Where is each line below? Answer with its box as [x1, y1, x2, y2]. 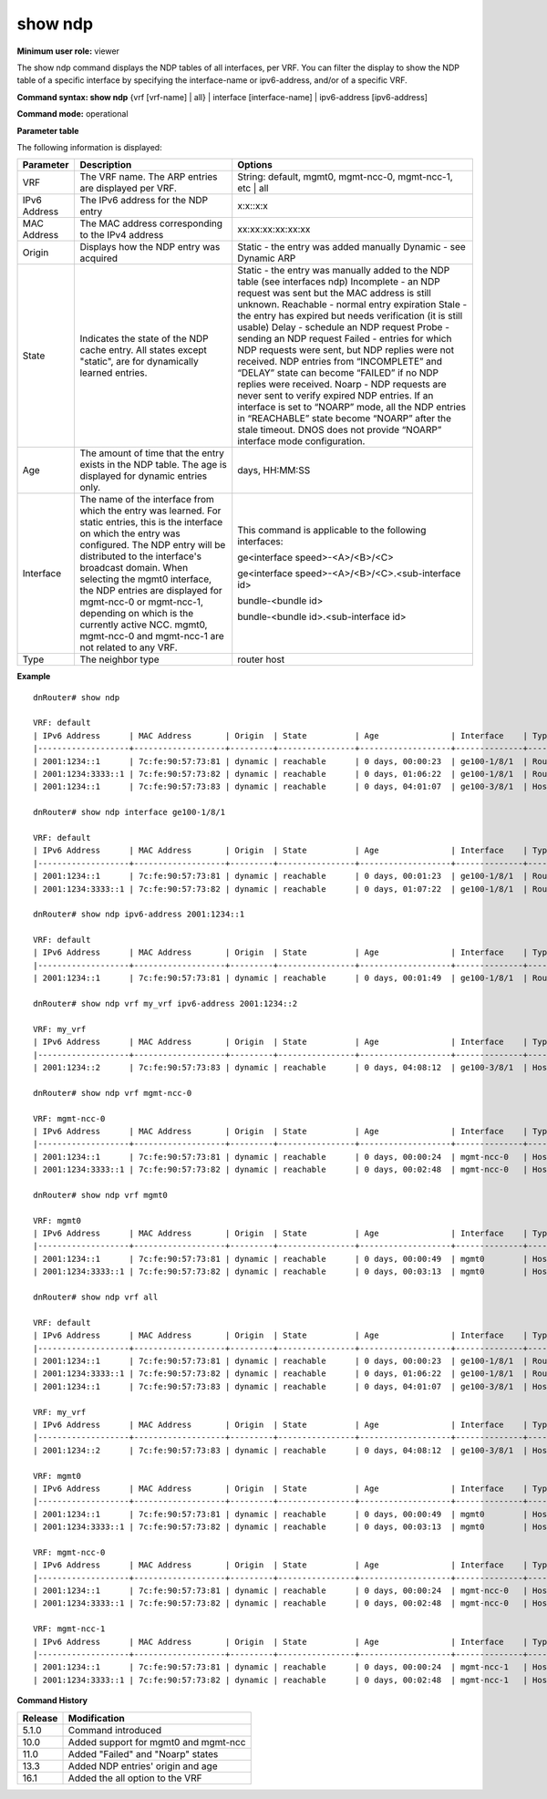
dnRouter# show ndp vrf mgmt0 [33, 1190, 169, 1200]
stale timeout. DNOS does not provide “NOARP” [237, 424, 442, 437]
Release [22, 1711, 58, 1724]
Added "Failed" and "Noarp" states [67, 1747, 219, 1760]
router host [237, 653, 285, 666]
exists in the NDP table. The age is [79, 459, 227, 471]
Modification [67, 1711, 125, 1724]
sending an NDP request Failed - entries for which [237, 333, 452, 346]
